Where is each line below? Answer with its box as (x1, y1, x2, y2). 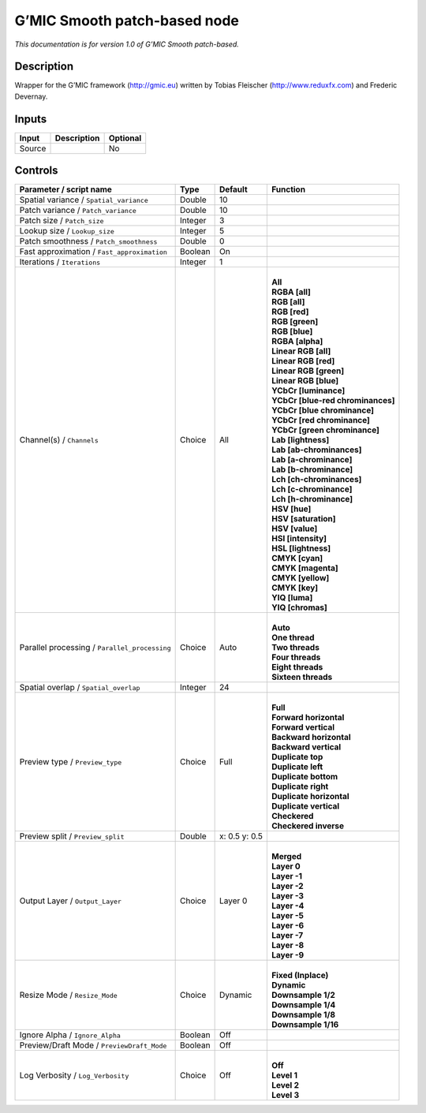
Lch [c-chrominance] (271, 484, 353, 495)
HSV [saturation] (271, 514, 336, 525)
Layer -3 (271, 891, 304, 902)
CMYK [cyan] (271, 553, 323, 564)
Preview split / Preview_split (19, 831, 125, 842)
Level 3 (271, 1089, 300, 1100)
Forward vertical (271, 722, 335, 733)
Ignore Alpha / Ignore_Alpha (19, 1029, 121, 1040)
